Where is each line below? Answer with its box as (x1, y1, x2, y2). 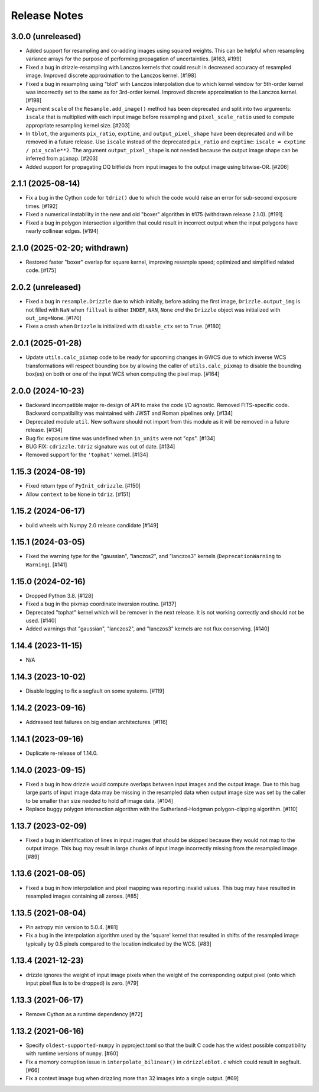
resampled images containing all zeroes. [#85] (25, 892, 139, 899)
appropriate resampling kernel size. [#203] (25, 121, 130, 129)
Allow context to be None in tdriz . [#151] (25, 491, 131, 498)
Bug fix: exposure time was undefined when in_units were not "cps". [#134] (25, 434, 216, 441)
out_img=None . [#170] (25, 314, 82, 321)
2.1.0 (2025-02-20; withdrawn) (11, 243, 129, 253)
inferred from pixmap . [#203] (25, 155, 98, 162)
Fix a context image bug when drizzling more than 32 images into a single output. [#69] (25, 1075, 239, 1082)
